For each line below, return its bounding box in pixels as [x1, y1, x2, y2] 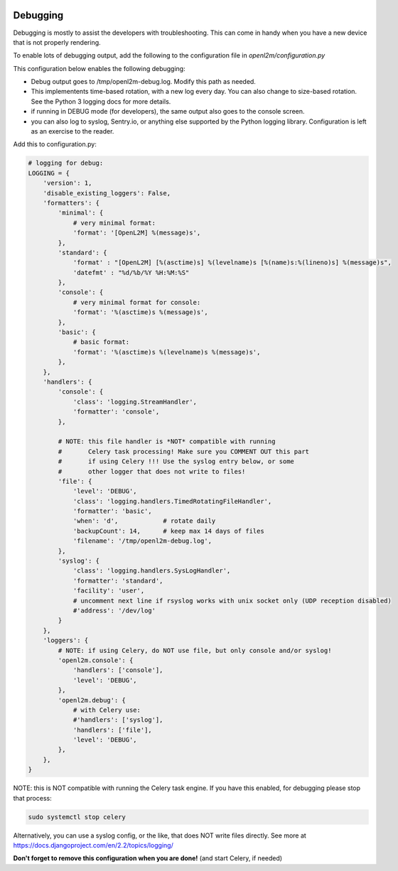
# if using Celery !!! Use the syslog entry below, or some [58, 458, 295, 465]
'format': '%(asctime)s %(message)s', [72, 308, 209, 316]
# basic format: [72, 338, 130, 346]
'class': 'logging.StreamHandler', [72, 398, 197, 406]
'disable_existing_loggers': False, [43, 189, 171, 197]
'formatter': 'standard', [72, 576, 163, 585]
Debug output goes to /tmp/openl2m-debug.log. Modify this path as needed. [31, 77, 256, 86]
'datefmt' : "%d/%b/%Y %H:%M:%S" [72, 269, 190, 276]
